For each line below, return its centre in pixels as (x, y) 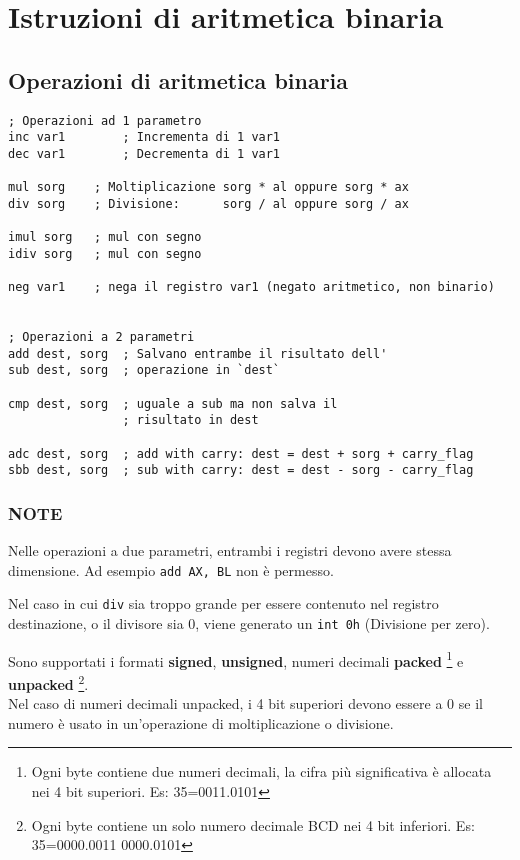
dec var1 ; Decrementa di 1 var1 (144, 153)
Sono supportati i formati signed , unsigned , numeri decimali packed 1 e (236, 659)
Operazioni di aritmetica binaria (178, 79)
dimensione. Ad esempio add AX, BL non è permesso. (171, 569)
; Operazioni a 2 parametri (101, 337)
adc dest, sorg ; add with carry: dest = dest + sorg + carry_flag (241, 453)
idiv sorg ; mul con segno (105, 253)
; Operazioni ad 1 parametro (105, 120)
